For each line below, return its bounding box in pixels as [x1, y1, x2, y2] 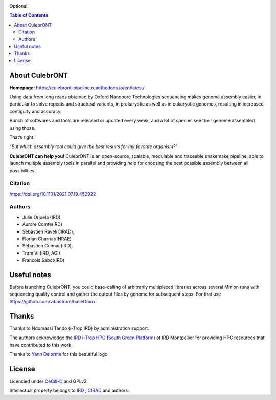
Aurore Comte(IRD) [22, 221, 63, 227]
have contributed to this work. [9, 342, 73, 348]
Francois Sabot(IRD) [22, 257, 65, 263]
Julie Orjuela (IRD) [22, 214, 61, 220]
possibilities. [9, 167, 36, 174]
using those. [9, 124, 36, 131]
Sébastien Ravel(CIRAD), [22, 228, 75, 235]
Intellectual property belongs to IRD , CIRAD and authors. [9, 387, 130, 394]
